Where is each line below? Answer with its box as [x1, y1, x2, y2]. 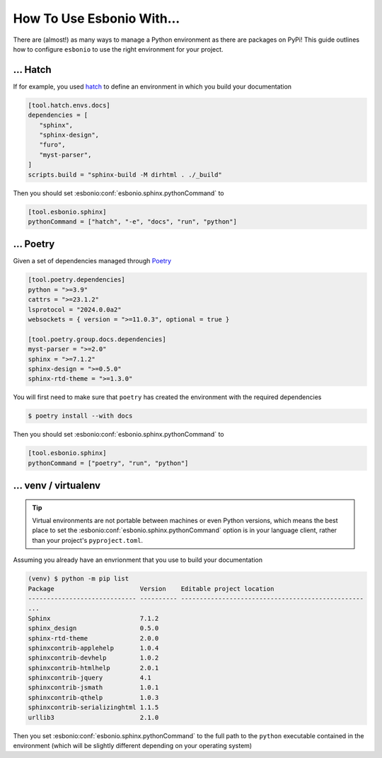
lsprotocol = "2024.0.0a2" [28, 305, 122, 314]
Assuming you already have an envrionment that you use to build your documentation [13, 556, 263, 564]
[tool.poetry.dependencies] [28, 276, 125, 284]
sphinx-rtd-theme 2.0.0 [28, 634, 159, 642]
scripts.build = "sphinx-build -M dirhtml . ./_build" [28, 171, 222, 178]
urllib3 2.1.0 [28, 713, 159, 721]
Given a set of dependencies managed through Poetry [13, 257, 172, 265]
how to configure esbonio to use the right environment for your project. [13, 45, 224, 53]
